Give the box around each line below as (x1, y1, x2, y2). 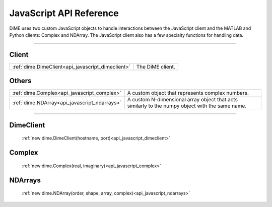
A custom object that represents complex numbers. (127, 90, 249, 97)
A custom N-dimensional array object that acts (127, 96, 238, 103)
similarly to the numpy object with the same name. (127, 102, 247, 109)
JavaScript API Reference (9, 8, 119, 19)
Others (9, 77, 32, 85)
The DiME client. (136, 63, 176, 70)
